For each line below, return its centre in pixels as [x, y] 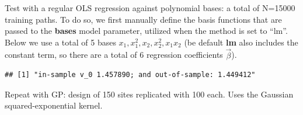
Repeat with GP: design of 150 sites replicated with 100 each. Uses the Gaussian [149, 94]
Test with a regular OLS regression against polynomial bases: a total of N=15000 [150, 8]
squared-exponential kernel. [54, 105]
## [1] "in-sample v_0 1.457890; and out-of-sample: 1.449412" [130, 75]
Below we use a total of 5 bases [60, 42]
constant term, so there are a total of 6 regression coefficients [114, 55]
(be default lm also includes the [241, 42]
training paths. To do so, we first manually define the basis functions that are [143, 19]
